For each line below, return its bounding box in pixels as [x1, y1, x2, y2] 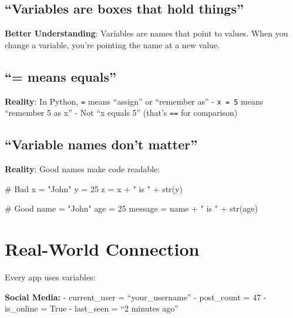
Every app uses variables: [5, 271, 96, 283]
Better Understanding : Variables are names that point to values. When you [5, 27, 288, 39]
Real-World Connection [5, 237, 200, 261]
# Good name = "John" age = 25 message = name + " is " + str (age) [5, 202, 258, 215]
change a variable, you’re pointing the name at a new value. [5, 38, 220, 51]
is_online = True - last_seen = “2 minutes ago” [5, 302, 179, 314]
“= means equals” [5, 67, 116, 85]
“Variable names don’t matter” [5, 135, 198, 153]
